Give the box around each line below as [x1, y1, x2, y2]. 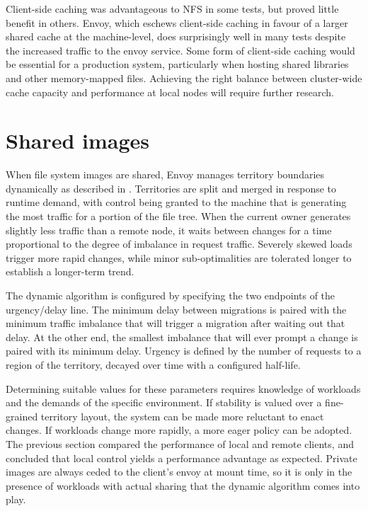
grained [6, 408, 38, 423]
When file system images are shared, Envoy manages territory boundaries [6, 167, 325, 182]
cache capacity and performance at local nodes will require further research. [6, 84, 335, 99]
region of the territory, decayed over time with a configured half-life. [6, 357, 301, 372]
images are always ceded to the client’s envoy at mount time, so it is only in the [6, 464, 352, 479]
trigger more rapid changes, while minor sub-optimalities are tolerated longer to [6, 250, 352, 265]
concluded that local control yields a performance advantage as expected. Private [6, 450, 357, 465]
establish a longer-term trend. [6, 264, 134, 279]
